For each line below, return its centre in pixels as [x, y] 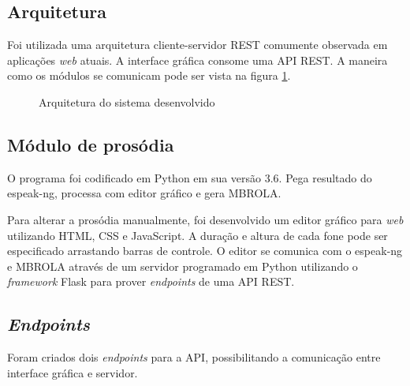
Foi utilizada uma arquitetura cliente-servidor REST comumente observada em [198, 45]
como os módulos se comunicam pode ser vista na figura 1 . [149, 75]
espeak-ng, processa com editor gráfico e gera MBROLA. [144, 193]
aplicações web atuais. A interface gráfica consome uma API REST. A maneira [198, 60]
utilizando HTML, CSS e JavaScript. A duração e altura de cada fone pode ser [198, 235]
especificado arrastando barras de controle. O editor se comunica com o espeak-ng [205, 251]
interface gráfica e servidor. [73, 372]
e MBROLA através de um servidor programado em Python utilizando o [183, 266]
